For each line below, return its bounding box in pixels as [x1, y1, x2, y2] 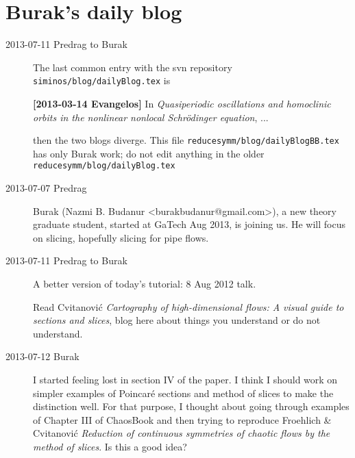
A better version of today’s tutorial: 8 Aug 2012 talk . [33, 277, 256, 291]
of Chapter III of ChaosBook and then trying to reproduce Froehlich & [33, 412, 332, 427]
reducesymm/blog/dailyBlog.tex [33, 161, 175, 171]
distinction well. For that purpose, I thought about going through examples [33, 399, 350, 414]
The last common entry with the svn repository [33, 60, 232, 74]
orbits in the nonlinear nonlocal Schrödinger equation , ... [33, 110, 269, 124]
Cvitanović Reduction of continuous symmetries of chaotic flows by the [33, 426, 330, 440]
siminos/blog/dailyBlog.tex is [33, 73, 171, 88]
